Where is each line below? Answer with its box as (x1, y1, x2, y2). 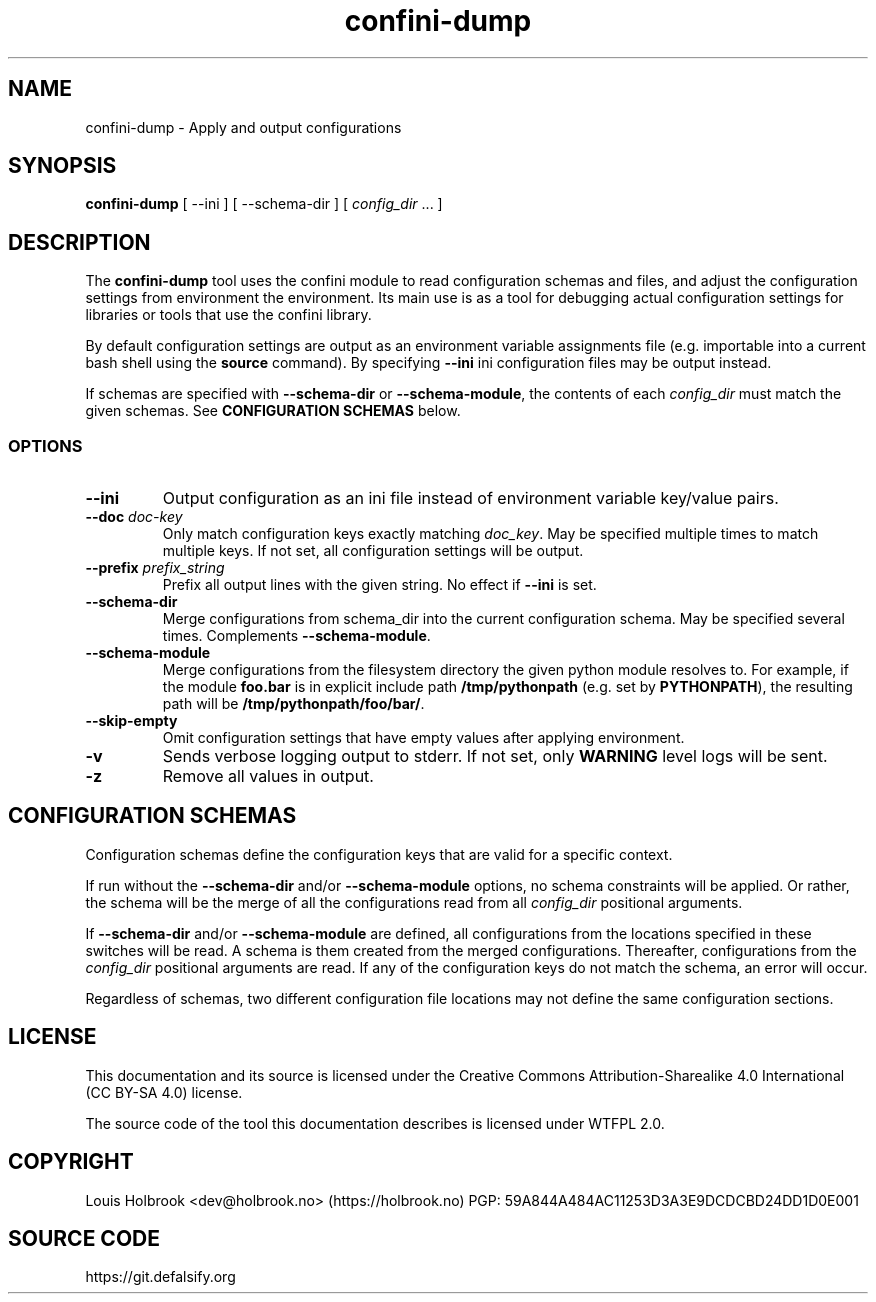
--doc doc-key (85, 508, 183, 526)
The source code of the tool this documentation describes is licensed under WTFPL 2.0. (85, 1114, 665, 1132)
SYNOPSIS (8, 153, 117, 179)
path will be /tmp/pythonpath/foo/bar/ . (162, 695, 425, 713)
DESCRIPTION (8, 229, 151, 255)
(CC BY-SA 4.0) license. (85, 1083, 243, 1101)
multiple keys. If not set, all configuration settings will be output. (162, 542, 584, 560)
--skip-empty (85, 712, 178, 730)
